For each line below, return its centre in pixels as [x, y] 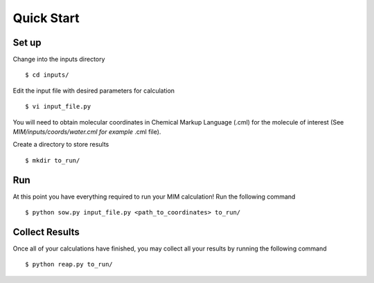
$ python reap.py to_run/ [69, 264]
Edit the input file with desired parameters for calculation [94, 91]
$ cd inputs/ [47, 75]
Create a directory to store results [61, 145]
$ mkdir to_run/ [53, 160]
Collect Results [46, 232]
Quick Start [46, 18]
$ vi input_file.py [58, 107]
